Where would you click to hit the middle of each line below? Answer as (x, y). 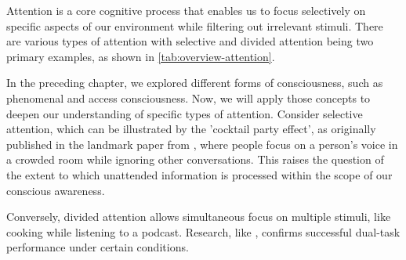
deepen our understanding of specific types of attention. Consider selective (185, 113)
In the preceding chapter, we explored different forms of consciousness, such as (195, 83)
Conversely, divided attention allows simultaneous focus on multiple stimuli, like (199, 217)
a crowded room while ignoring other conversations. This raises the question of (195, 159)
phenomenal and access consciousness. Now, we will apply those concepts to (188, 97)
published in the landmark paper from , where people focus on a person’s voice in (202, 144)
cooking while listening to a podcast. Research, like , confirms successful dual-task (203, 231)
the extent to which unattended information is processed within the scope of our (199, 174)
